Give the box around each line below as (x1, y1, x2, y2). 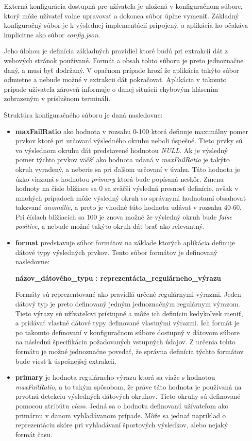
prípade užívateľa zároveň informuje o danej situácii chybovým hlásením (4, 84, 218, 94)
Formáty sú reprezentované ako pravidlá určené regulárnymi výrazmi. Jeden (15, 289, 241, 299)
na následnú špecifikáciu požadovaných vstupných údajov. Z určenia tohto (15, 337, 235, 347)
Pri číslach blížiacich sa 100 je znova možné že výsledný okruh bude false (15, 211, 232, 221)
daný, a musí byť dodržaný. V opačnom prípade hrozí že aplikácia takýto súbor (4, 65, 239, 75)
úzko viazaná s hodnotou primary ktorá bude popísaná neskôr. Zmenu (15, 173, 224, 184)
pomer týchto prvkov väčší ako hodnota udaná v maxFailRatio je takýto (15, 154, 230, 165)
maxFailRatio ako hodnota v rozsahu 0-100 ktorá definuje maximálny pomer (15, 126, 248, 136)
